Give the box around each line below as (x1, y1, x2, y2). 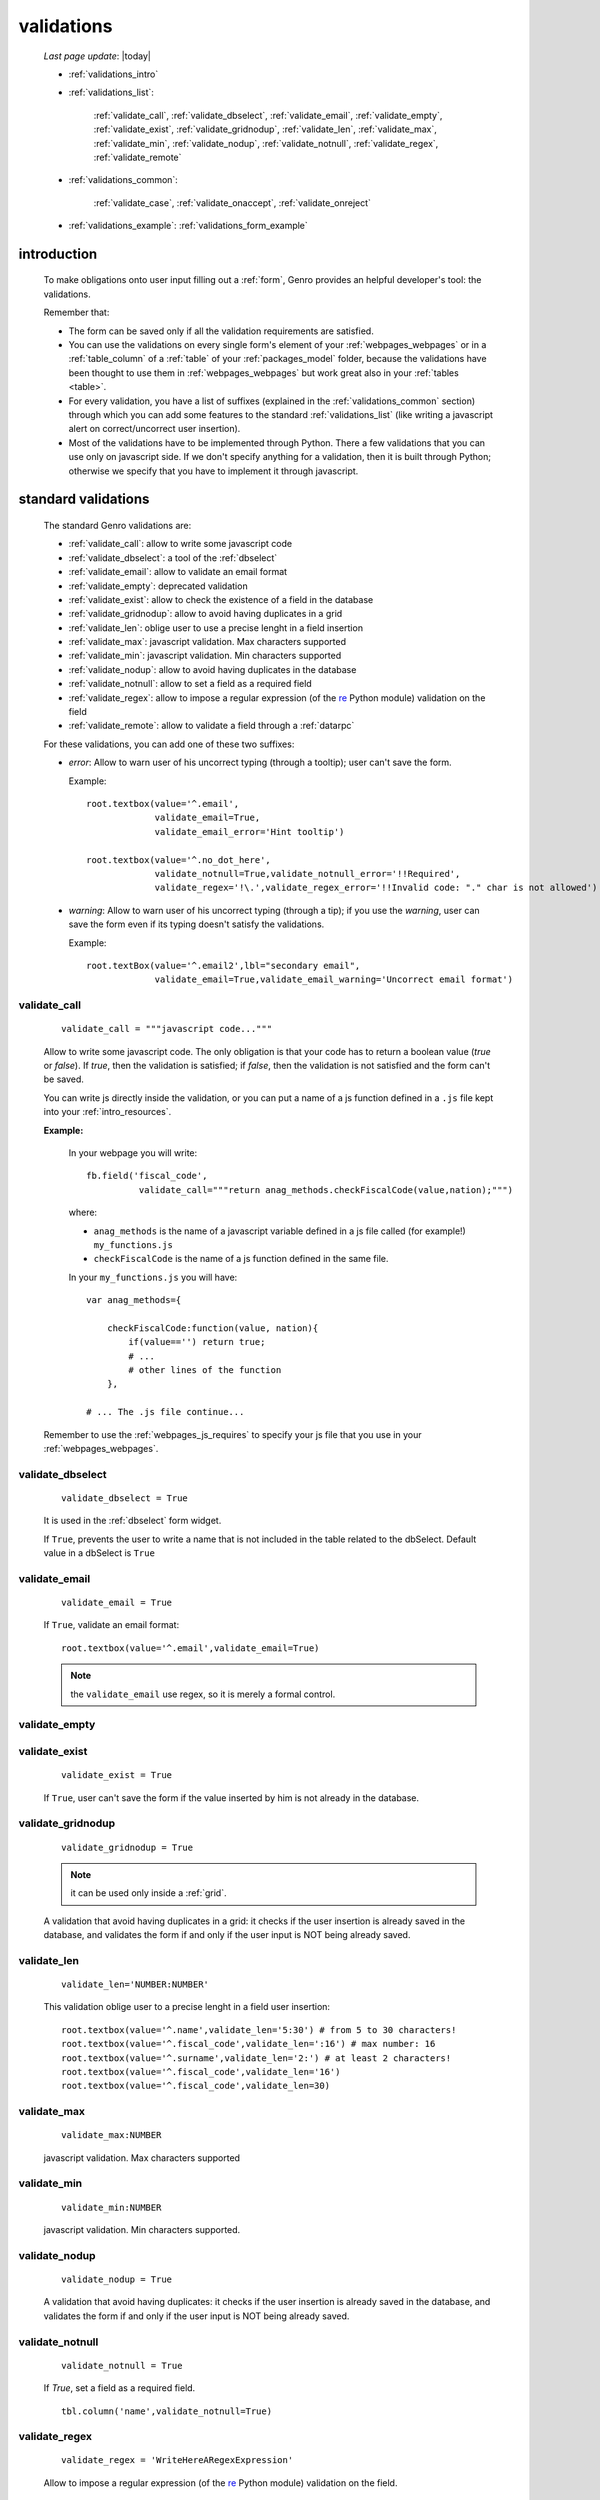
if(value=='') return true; (128, 1336, 266, 1348)
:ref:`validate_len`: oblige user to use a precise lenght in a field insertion (68, 621, 364, 634)
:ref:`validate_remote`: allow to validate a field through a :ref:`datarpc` (68, 720, 355, 732)
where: (68, 1206, 98, 1219)
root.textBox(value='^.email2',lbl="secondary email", (86, 960, 361, 971)
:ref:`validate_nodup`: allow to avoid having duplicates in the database (68, 663, 357, 675)
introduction (18, 245, 98, 262)
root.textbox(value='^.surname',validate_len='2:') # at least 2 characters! (61, 2052, 452, 2064)
